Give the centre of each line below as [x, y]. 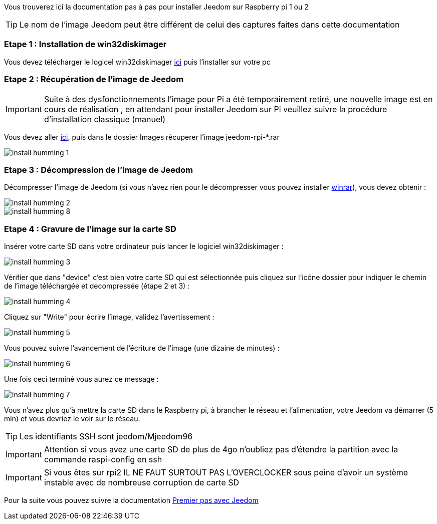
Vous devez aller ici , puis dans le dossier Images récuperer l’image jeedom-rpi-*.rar [142, 137]
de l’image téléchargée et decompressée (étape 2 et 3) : [97, 286]
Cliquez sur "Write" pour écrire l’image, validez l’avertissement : [109, 317]
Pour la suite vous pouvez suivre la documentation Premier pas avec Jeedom [131, 500]
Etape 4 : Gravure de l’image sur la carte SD [90, 229]
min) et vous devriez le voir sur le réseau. [72, 419]
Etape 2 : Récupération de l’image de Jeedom [94, 79]
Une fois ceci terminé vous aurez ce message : [81, 379]
